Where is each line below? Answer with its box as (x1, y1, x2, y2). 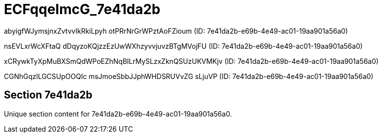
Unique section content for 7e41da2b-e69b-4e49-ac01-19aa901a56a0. (4, 109, 232, 118)
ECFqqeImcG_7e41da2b (4, 1, 161, 18)
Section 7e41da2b (4, 89, 92, 101)
